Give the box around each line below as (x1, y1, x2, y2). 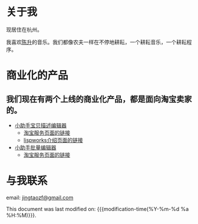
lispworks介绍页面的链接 (23, 136, 84, 143)
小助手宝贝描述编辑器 (14, 121, 67, 129)
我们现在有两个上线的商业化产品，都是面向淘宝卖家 (6, 94, 192, 104)
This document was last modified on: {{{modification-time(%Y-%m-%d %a (6, 205, 189, 212)
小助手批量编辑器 (14, 144, 57, 151)
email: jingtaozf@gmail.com (6, 194, 74, 201)
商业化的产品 (6, 69, 69, 83)
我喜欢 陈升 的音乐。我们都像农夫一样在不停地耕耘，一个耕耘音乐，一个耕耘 (6, 38, 187, 45)
